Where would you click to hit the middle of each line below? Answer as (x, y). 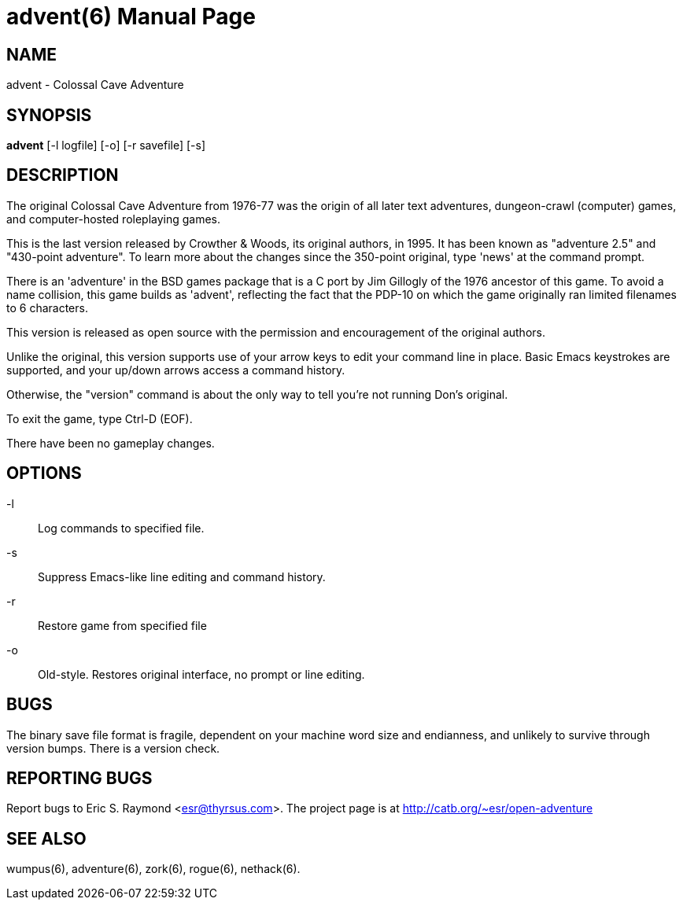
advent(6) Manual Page (131, 17)
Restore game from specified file (122, 625)
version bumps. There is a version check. (113, 748)
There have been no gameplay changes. (111, 443)
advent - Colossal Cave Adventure (95, 85)
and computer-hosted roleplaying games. (114, 219)
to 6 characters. (47, 308)
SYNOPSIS (49, 115)
